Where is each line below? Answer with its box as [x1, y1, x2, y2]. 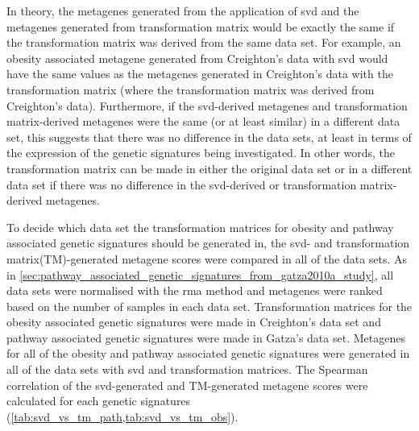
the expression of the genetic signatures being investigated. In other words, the [6, 144, 396, 161]
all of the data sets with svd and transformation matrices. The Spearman [6, 361, 368, 378]
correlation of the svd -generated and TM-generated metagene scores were [6, 376, 368, 393]
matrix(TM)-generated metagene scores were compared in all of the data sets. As [6, 250, 408, 267]
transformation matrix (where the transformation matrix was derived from [6, 81, 375, 97]
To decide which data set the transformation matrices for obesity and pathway [6, 218, 394, 235]
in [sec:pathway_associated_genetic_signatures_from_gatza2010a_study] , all [6, 266, 394, 283]
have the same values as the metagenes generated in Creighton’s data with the [6, 65, 393, 82]
